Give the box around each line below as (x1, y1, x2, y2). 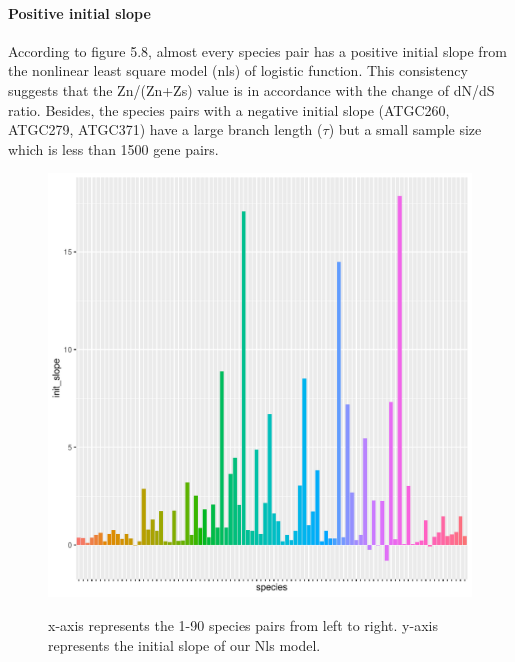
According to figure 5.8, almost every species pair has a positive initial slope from (8, 40, 507, 61)
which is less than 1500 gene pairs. (8, 138, 219, 159)
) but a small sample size (328, 119, 482, 140)
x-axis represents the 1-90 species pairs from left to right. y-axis (48, 614, 438, 635)
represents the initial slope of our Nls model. (48, 634, 321, 655)
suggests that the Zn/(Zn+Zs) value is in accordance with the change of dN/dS (8, 79, 495, 100)
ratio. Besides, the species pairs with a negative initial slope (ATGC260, (8, 99, 450, 120)
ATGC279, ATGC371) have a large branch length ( (8, 119, 323, 140)
